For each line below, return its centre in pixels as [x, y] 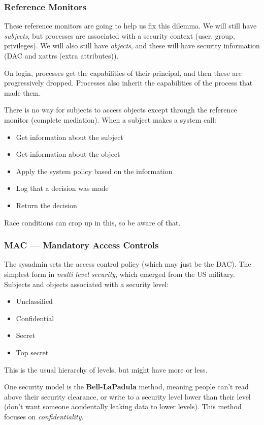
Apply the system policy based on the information [94, 171]
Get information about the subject [70, 137]
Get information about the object [68, 154]
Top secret [32, 352]
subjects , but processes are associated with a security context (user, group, [120, 35]
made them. [23, 92]
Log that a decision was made [62, 188]
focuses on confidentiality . [44, 416]
